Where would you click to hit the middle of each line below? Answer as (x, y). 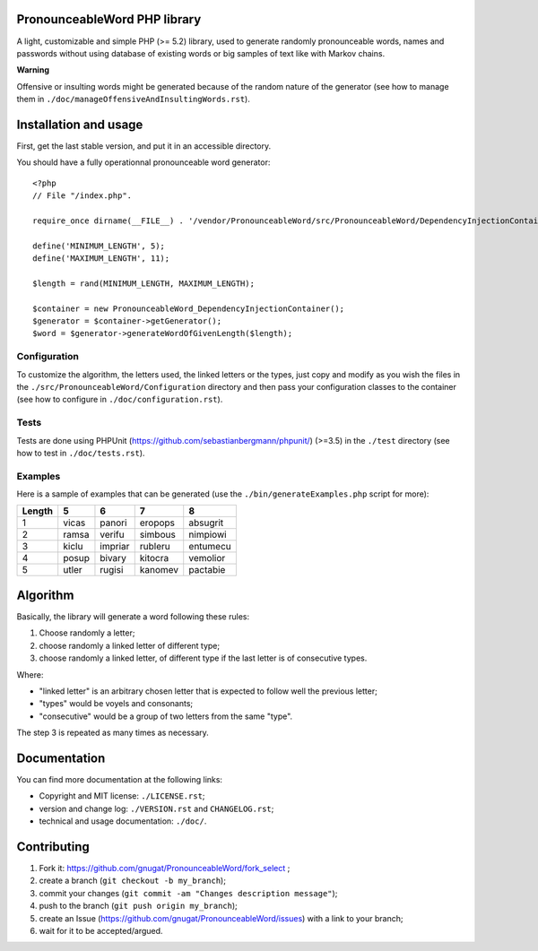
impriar (115, 547)
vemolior (207, 558)
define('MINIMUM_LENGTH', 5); (99, 246)
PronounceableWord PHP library (109, 19)
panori (113, 523)
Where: (30, 674)
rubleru (155, 547)
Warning (33, 70)
